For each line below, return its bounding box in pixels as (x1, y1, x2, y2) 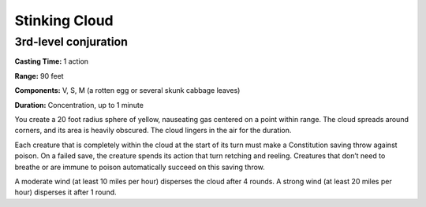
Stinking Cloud (14, 12, 114, 29)
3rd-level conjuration (14, 35, 128, 49)
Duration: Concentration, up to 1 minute (14, 100, 144, 109)
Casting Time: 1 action (14, 57, 89, 66)
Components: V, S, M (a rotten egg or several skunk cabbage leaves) (14, 86, 241, 95)
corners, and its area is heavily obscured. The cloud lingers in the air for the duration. (14, 126, 292, 135)
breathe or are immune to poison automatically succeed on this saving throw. (14, 162, 266, 172)
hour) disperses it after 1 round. (14, 187, 118, 197)
